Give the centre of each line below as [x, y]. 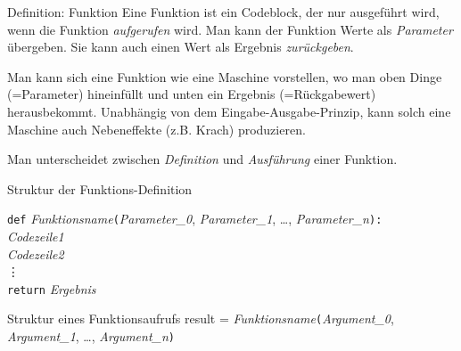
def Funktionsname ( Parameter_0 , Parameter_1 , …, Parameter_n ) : [195, 219]
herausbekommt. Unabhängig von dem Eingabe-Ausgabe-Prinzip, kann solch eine [229, 111]
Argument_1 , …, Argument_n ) [91, 336]
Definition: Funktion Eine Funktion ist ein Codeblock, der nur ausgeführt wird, [223, 12]
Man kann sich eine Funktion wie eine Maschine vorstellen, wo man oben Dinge [225, 76]
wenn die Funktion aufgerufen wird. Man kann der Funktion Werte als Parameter [230, 29]
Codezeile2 [36, 253]
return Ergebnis [52, 288]
